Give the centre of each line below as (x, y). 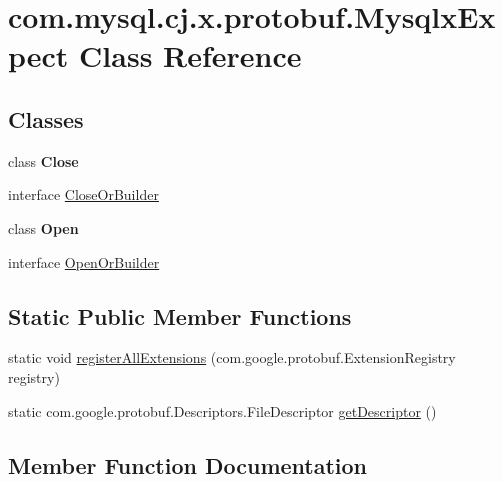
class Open (43, 227)
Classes (46, 118)
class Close (43, 160)
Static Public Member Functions (180, 315)
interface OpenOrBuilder (84, 261)
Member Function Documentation (188, 464)
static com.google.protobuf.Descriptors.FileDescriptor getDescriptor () (222, 410)
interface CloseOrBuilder (83, 194)
